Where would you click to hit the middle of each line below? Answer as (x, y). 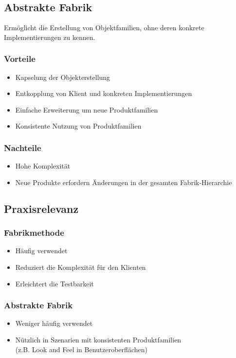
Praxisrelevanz (41, 208)
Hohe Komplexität (43, 166)
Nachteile (23, 147)
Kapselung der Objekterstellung (63, 77)
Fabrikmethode (34, 233)
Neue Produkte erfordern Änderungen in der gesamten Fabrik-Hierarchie (124, 182)
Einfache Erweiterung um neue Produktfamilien (87, 109)
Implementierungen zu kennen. (50, 37)
